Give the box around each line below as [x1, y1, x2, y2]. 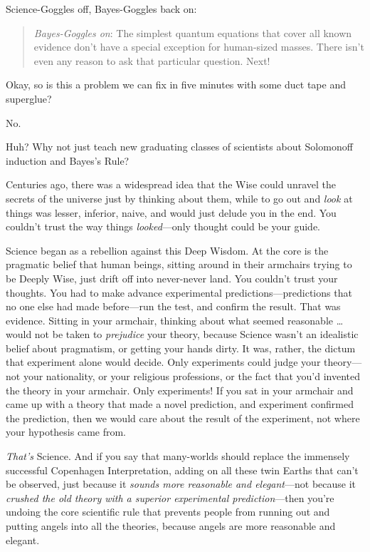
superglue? [6, 91, 52, 106]
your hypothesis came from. [6, 424, 127, 439]
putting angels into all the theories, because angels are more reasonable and [6, 518, 336, 533]
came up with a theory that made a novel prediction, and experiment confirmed [6, 397, 354, 412]
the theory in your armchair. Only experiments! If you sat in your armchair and [6, 382, 354, 397]
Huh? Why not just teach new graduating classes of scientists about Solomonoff [6, 139, 353, 154]
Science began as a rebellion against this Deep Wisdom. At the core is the [6, 242, 329, 257]
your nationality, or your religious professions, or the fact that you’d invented [23, 369, 360, 384]
